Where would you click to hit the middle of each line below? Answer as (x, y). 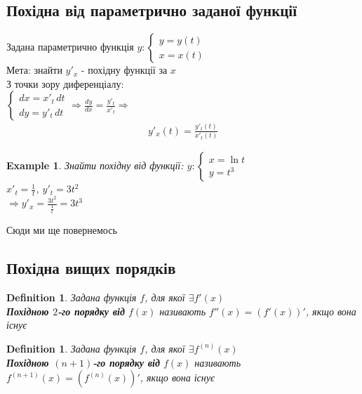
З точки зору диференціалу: (65, 83)
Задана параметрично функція (70, 47)
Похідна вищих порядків (91, 268)
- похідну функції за (124, 70)
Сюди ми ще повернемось (62, 230)
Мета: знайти (34, 70)
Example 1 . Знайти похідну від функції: (95, 165)
